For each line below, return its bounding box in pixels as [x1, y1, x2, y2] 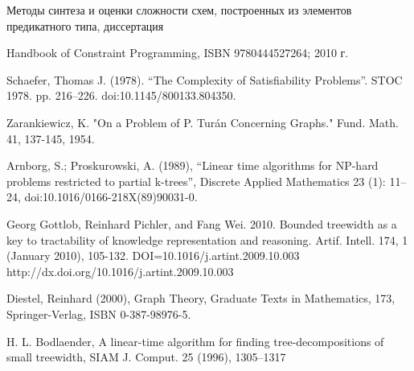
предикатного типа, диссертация [6, 17, 164, 34]
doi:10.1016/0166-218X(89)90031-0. [24, 188, 198, 205]
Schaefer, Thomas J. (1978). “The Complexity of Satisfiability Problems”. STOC [6, 71, 403, 88]
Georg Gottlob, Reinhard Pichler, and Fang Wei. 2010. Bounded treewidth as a [6, 215, 397, 232]
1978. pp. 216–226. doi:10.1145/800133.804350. [6, 87, 236, 104]
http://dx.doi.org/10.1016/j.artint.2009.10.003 [6, 262, 234, 279]
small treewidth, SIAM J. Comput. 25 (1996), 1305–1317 [6, 348, 286, 365]
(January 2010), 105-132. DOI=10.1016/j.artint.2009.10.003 [6, 247, 300, 264]
